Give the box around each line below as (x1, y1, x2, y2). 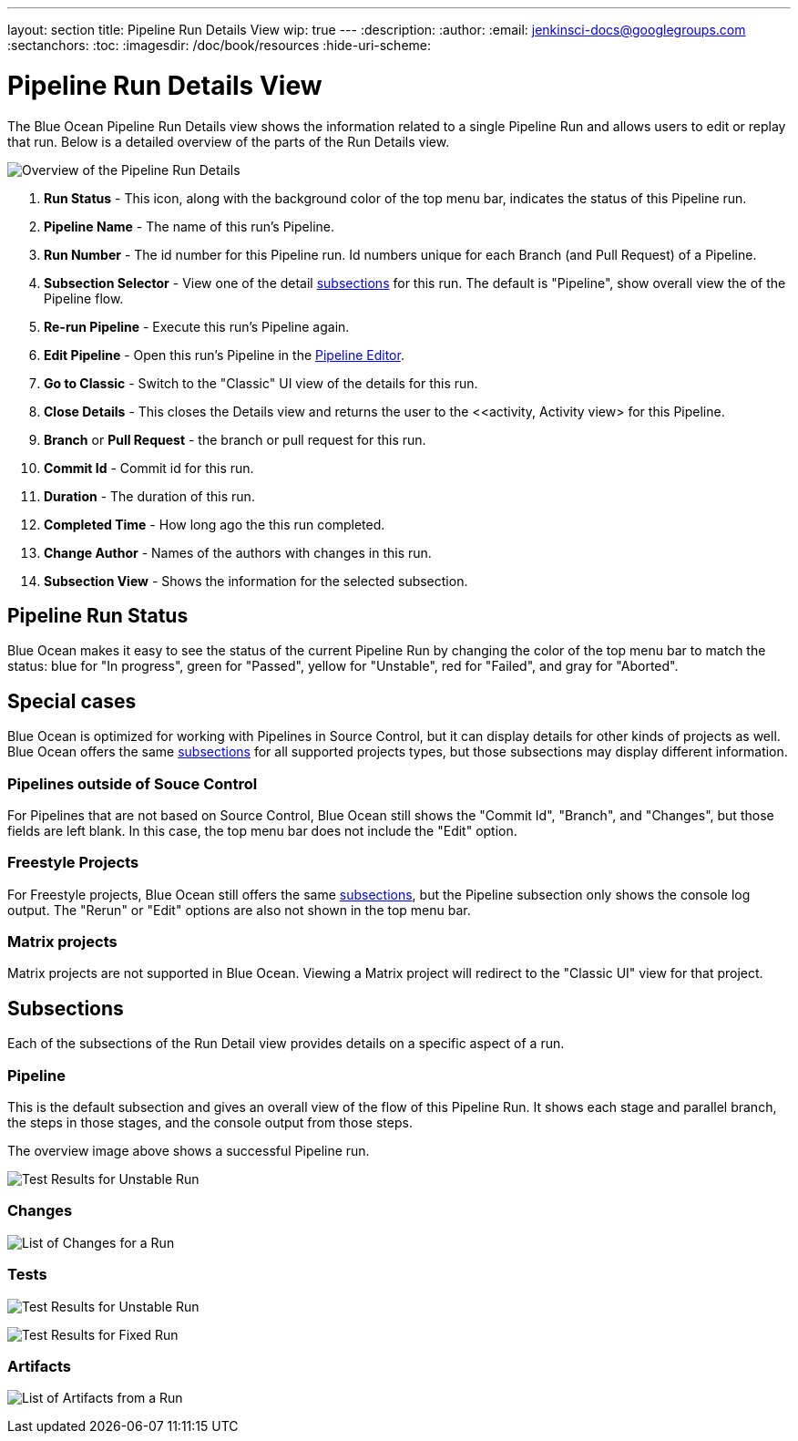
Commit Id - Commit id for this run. (44, 459, 254, 476)
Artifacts (7, 1356, 71, 1375)
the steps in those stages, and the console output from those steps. (7, 1115, 413, 1131)
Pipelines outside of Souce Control (7, 774, 258, 793)
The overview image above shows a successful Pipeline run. (7, 1143, 370, 1159)
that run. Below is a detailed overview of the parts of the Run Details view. (7, 133, 450, 149)
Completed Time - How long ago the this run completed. (44, 516, 385, 532)
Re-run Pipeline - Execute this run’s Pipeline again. (44, 318, 350, 335)
